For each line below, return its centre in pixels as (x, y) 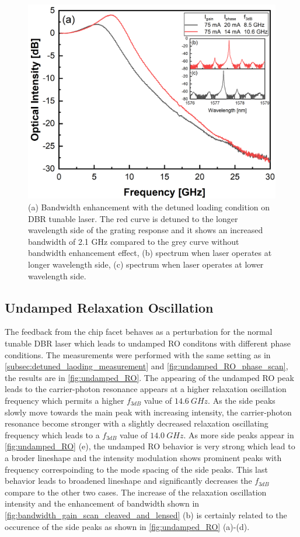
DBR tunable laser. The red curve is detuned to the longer (133, 218)
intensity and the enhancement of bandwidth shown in (102, 503)
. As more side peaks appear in (239, 434)
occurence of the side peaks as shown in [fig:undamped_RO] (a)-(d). (127, 526)
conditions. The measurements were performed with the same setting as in (138, 354)
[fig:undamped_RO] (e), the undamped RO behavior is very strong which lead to (150, 446)
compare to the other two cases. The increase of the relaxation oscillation (136, 492)
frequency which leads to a (52, 434)
